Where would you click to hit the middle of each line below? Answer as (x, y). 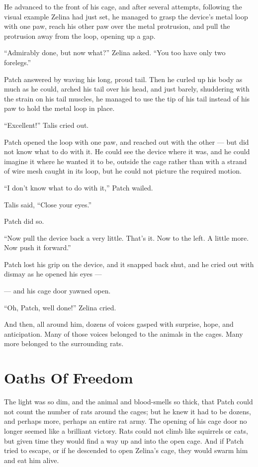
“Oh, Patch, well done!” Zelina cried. (60, 307)
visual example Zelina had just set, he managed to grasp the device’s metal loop (126, 16)
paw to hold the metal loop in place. (59, 108)
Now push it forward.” (38, 247)
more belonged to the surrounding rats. (64, 343)
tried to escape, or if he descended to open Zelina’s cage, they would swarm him (126, 450)
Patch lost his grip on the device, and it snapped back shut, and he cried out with (129, 264)
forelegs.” (18, 62)
